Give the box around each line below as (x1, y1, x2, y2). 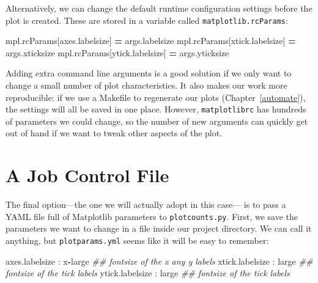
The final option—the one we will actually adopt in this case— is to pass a (6, 198, 286, 211)
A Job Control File (6, 163, 169, 188)
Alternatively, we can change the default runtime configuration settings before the (6, 2, 312, 14)
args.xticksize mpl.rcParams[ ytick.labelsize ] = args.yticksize (6, 46, 229, 59)
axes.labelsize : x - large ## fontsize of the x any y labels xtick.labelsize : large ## (6, 254, 313, 267)
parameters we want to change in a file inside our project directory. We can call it (6, 222, 312, 235)
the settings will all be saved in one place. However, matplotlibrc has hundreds (6, 103, 306, 116)
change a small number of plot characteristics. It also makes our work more (6, 79, 287, 92)
